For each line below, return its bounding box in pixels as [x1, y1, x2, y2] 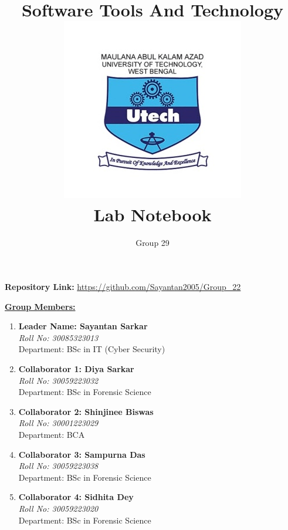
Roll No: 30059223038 [18, 460, 99, 472]
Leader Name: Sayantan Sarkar [18, 320, 148, 332]
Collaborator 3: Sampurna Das [18, 448, 145, 460]
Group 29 [135, 236, 170, 248]
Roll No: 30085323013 [18, 331, 99, 343]
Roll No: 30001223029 [18, 417, 99, 429]
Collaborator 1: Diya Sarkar [18, 363, 134, 375]
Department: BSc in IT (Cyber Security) [18, 343, 165, 355]
